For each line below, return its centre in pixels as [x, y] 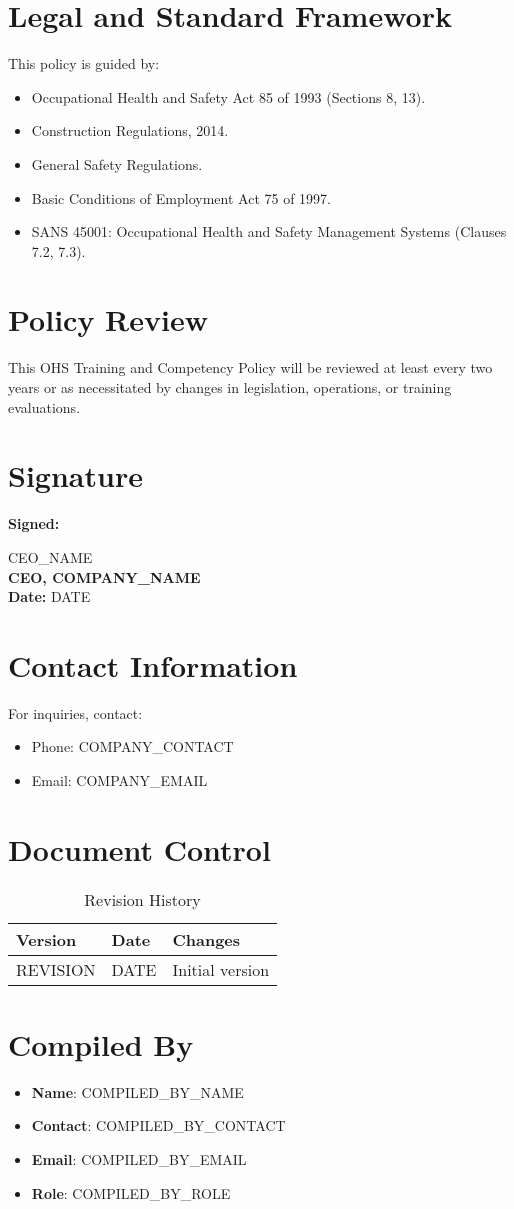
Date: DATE [49, 596]
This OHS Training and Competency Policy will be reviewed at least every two [250, 367]
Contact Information [153, 664]
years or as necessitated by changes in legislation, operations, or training [230, 387]
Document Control [139, 848]
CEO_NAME [50, 556]
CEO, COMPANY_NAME [104, 576]
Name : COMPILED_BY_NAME [137, 1091]
